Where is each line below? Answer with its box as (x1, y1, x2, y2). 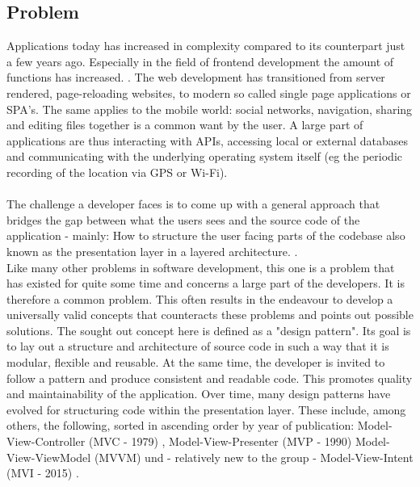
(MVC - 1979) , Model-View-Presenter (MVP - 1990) (88, 433, 352, 450)
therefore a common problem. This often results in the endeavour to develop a (6, 290, 393, 307)
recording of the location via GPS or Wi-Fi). (6, 163, 228, 180)
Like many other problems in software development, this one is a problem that (6, 258, 395, 275)
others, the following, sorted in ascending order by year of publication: (6, 417, 355, 434)
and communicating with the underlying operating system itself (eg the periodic (6, 148, 402, 165)
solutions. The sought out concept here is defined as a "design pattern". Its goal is (6, 321, 411, 338)
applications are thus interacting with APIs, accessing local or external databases (6, 132, 409, 149)
